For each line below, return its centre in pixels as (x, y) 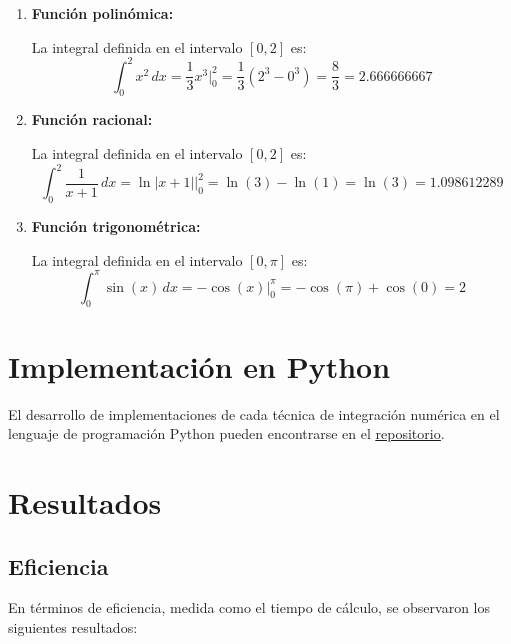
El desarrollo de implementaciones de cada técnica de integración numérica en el (254, 413)
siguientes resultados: (73, 626)
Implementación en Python (199, 365)
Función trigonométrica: (116, 225)
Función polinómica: (102, 13)
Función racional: (92, 119)
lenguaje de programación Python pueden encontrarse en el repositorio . (226, 433)
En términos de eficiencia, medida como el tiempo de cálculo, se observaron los (249, 607)
